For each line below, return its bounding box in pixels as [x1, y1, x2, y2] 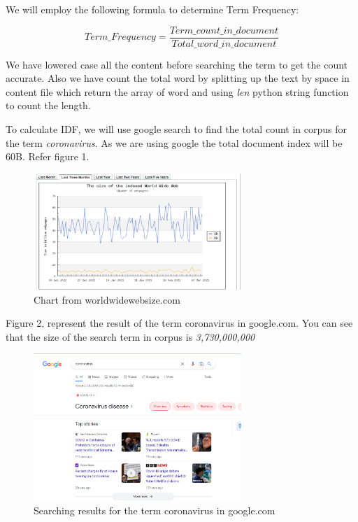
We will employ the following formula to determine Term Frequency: [6, 2, 299, 16]
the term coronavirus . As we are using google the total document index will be [6, 135, 343, 150]
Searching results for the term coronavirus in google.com [34, 502, 275, 517]
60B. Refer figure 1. [6, 149, 89, 164]
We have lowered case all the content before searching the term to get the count [6, 57, 348, 71]
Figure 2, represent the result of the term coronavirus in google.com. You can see [6, 316, 353, 330]
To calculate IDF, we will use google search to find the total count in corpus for [6, 122, 347, 136]
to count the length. [6, 98, 91, 113]
